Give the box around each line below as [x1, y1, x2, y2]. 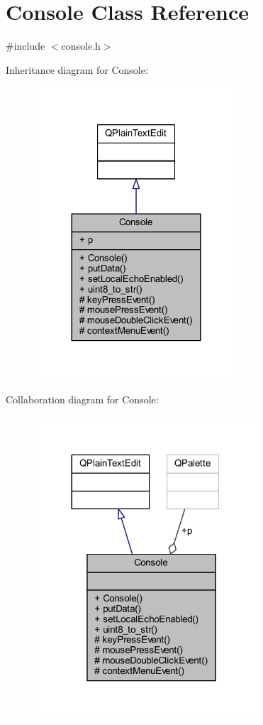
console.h [61, 38, 101, 53]
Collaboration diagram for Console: [6, 392, 159, 407]
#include [6, 38, 45, 53]
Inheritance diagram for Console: [6, 62, 148, 77]
